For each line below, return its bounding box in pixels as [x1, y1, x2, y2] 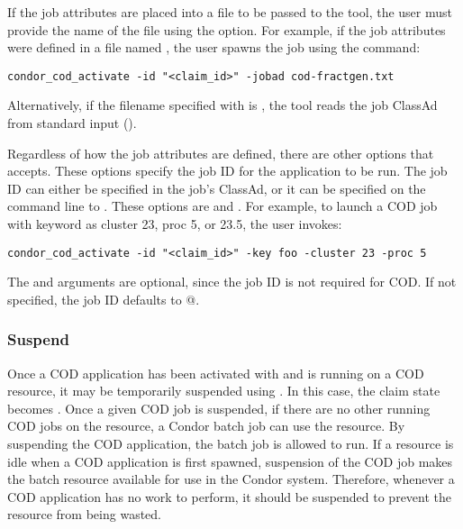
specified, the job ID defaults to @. [7, 289, 200, 308]
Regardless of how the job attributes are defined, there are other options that [7, 143, 434, 162]
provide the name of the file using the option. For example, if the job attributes [7, 20, 446, 39]
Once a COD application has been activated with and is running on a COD [7, 363, 424, 382]
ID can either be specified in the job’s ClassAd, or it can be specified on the [7, 178, 426, 197]
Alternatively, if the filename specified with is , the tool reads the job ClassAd [7, 96, 438, 114]
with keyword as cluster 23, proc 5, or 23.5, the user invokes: [7, 214, 342, 233]
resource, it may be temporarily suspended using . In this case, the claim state [7, 381, 440, 400]
